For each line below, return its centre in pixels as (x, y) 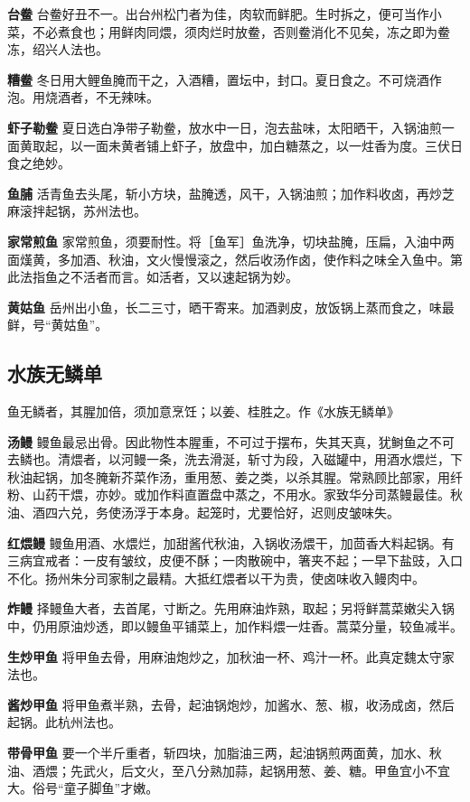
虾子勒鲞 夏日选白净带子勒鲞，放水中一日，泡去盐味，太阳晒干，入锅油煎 (225, 127)
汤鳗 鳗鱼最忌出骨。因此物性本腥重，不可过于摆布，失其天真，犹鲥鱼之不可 (231, 441)
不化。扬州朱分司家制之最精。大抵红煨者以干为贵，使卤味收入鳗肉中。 (216, 578)
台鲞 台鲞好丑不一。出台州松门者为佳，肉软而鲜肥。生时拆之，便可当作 (218, 14)
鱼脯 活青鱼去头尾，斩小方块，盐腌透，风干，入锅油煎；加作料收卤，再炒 (225, 193)
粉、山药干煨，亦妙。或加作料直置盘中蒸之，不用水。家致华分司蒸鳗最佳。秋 (235, 494)
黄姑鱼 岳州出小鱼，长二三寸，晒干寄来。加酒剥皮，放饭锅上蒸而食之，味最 (231, 307)
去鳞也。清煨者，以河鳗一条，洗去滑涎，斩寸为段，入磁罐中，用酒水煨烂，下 (235, 459)
